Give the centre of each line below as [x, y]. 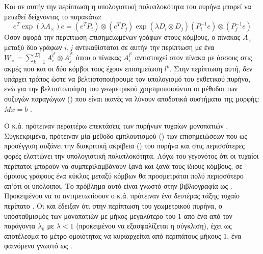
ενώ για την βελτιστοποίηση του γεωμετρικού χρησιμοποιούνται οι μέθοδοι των [121, 88]
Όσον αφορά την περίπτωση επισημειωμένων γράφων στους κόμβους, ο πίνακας [122, 37]
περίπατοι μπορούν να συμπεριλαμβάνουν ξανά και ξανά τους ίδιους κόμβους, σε [123, 166]
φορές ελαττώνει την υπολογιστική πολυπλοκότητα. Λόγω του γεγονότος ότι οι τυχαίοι [131, 155]
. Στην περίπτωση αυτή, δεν [211, 69]
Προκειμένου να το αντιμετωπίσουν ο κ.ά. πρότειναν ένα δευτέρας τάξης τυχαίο [122, 196]
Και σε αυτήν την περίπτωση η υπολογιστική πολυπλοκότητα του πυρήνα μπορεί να [128, 6]
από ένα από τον [208, 215]
